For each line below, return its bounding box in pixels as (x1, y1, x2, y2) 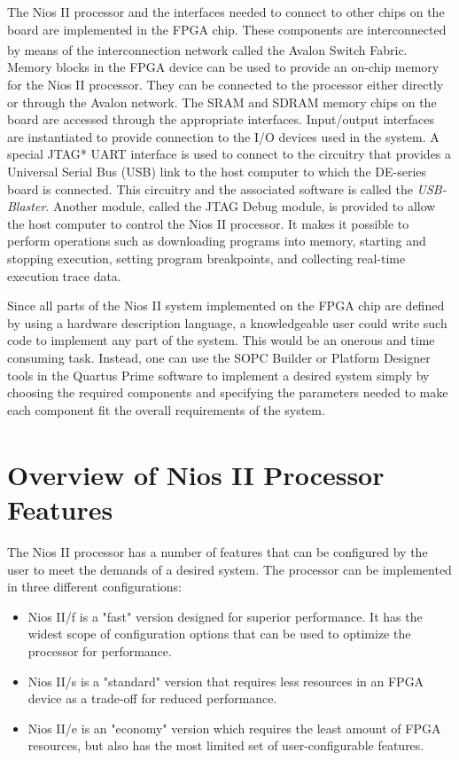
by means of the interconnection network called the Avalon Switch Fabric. (7, 40, 408, 59)
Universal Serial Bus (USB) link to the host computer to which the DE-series (7, 162, 427, 180)
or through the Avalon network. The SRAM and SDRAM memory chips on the (7, 92, 437, 111)
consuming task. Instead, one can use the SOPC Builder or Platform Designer (7, 348, 431, 366)
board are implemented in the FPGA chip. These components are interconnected (7, 20, 447, 38)
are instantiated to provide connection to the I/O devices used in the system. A (7, 127, 440, 145)
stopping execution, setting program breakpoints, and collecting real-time (7, 248, 406, 267)
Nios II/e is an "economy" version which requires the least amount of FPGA (27, 718, 441, 737)
